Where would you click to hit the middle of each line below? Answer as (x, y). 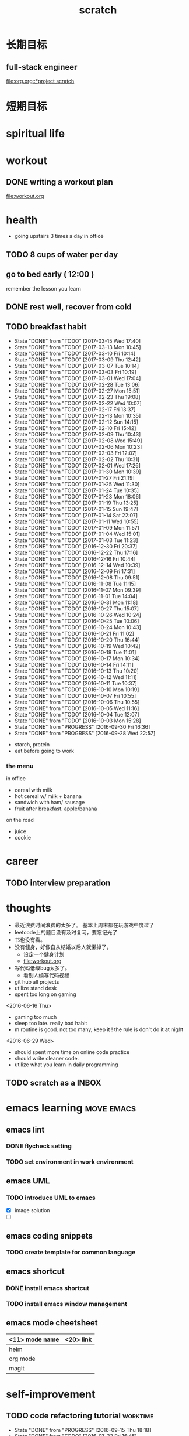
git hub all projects (37, 981)
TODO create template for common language (71, 1253)
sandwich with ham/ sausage (50, 803)
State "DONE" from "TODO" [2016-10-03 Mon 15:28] (78, 721)
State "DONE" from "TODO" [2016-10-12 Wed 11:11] (76, 677)
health (22, 220)
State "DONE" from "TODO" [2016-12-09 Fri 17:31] (75, 571)
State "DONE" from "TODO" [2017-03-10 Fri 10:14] (75, 353)
